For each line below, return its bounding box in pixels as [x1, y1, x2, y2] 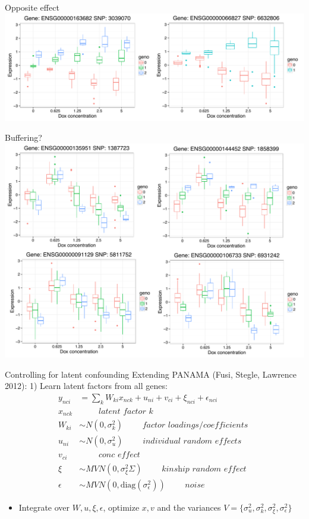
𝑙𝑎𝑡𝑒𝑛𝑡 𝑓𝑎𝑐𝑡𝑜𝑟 [98, 407, 146, 416]
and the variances [157, 501, 221, 513]
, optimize [103, 501, 140, 513]
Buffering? [5, 131, 42, 144]
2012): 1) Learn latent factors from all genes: [5, 379, 168, 392]
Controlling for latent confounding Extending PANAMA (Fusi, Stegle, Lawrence [5, 368, 297, 380]
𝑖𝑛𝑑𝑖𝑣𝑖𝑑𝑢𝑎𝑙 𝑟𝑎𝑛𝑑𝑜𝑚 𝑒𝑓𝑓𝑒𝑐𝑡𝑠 [143, 437, 242, 446]
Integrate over [18, 501, 70, 513]
